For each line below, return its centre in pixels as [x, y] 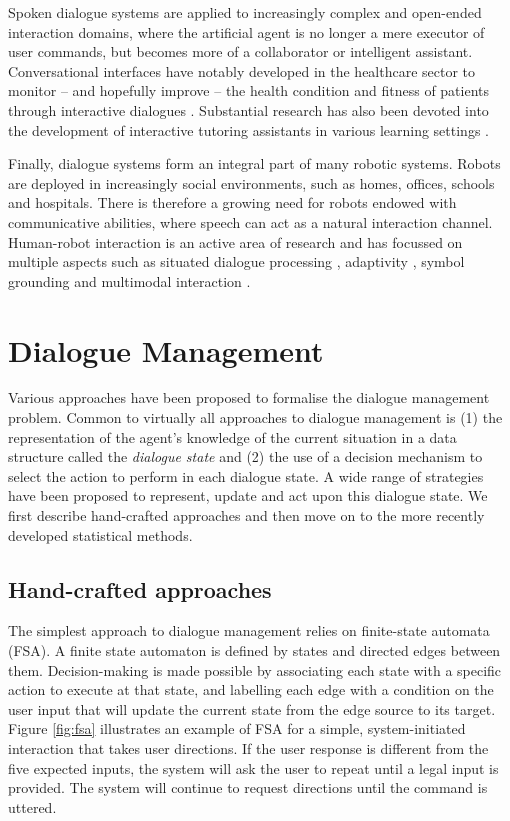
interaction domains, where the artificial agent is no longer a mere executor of [246, 31]
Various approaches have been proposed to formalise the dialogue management [249, 397]
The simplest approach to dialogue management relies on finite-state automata [249, 630]
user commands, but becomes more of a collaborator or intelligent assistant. [240, 51]
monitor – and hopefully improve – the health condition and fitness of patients [249, 90]
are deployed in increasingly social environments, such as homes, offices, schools [251, 182]
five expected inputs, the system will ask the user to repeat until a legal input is [253, 767]
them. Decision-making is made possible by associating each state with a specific [255, 669]
